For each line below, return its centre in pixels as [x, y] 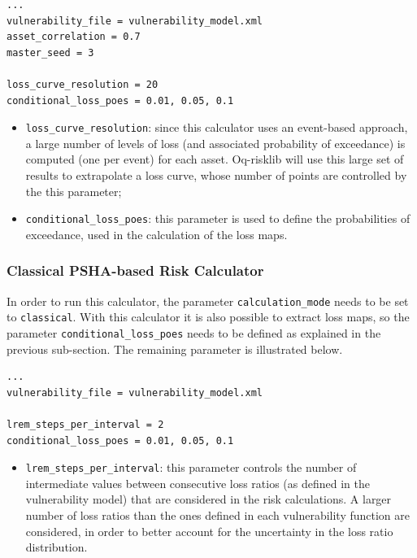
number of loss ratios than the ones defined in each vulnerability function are [218, 515]
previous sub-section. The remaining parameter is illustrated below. [175, 349]
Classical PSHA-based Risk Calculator [135, 270]
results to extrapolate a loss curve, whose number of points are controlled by [216, 175]
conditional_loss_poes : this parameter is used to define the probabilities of [218, 218]
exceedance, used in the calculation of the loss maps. [156, 234]
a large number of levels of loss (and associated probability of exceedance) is [215, 143]
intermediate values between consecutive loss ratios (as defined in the [198, 483]
